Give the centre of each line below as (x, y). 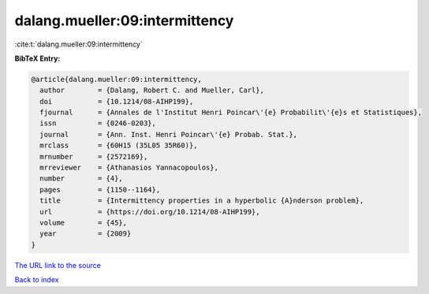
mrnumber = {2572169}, (94, 156)
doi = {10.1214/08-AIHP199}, (117, 101)
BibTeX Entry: (37, 58)
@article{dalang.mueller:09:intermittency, (117, 79)
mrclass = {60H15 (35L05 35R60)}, (119, 145)
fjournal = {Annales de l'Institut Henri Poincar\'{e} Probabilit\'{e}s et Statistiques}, (231, 113)
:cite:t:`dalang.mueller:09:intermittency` (79, 44)
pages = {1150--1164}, (100, 190)
